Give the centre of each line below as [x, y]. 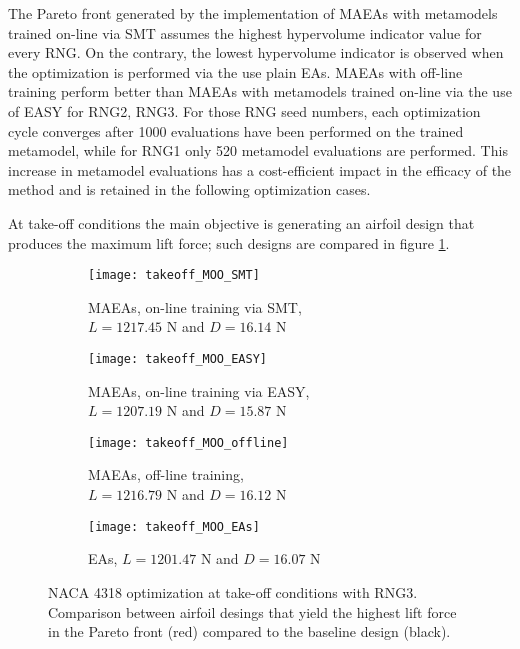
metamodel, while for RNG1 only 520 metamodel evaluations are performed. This [258, 150]
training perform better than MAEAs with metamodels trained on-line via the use [260, 91]
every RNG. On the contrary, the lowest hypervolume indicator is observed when [256, 52]
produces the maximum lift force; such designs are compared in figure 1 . [229, 242]
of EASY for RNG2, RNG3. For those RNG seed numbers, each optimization [244, 110]
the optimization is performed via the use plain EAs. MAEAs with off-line [235, 71]
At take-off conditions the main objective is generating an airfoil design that [241, 222]
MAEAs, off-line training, [166, 474]
